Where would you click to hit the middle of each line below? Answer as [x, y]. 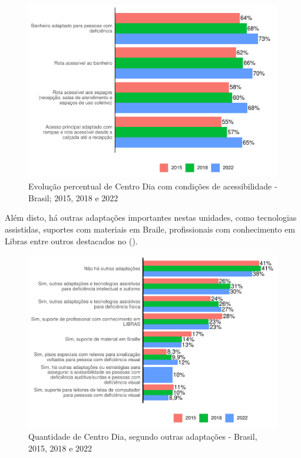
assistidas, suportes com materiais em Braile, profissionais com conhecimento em [150, 229]
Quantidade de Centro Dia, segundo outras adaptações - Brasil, [143, 436]
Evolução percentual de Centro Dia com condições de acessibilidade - [153, 186]
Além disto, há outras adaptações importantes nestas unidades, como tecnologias [151, 217]
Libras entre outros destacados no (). [71, 241]
